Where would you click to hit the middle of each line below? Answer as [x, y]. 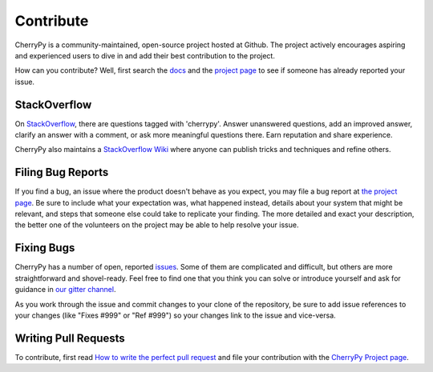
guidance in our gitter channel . [65, 290]
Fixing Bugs [45, 248]
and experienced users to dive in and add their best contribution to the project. [145, 55]
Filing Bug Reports [62, 172]
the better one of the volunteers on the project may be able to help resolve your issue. [157, 225]
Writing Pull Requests [70, 338]
